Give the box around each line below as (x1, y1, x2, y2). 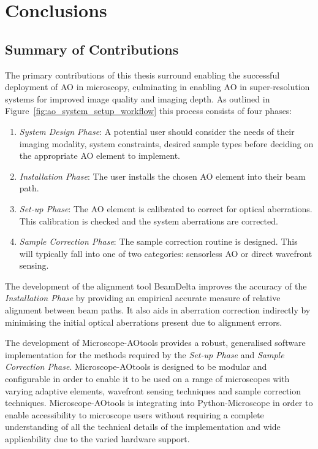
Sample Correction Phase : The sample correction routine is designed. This (19, 235, 298, 248)
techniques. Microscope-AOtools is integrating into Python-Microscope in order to (5, 396, 313, 409)
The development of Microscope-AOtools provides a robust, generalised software (5, 336, 306, 349)
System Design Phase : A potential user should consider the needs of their (19, 125, 295, 137)
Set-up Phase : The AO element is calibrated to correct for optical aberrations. (19, 202, 312, 215)
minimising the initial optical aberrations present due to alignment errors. (5, 315, 282, 328)
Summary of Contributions (5, 39, 179, 58)
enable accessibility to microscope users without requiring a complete (5, 408, 264, 421)
